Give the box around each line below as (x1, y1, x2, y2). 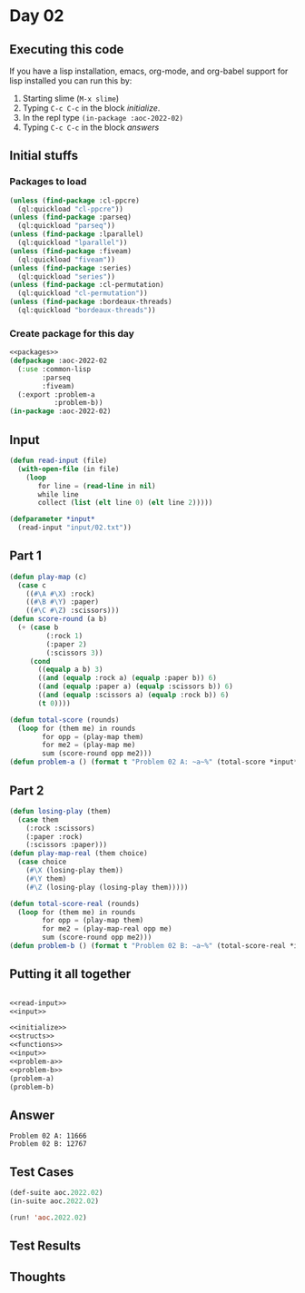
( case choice (17, 857, 67, 867)
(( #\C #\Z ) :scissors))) (25, 606, 120, 616)
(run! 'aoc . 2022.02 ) (9, 1213, 88, 1222)
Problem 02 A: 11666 (9, 1131, 88, 1140)
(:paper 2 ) (45, 639, 88, 649)
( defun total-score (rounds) (9, 715, 120, 725)
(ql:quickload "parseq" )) (17, 222, 116, 231)
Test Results (9, 1239, 82, 1254)
